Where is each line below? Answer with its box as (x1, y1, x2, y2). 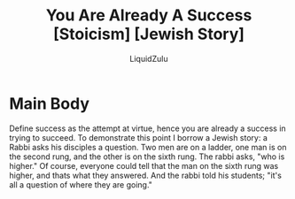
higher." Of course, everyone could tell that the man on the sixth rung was (9, 160, 279, 171)
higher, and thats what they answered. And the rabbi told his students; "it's (9, 170, 282, 180)
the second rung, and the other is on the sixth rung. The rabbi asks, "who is (9, 151, 285, 162)
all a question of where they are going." (9, 179, 153, 190)
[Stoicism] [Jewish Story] (52, 24, 245, 44)
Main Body (9, 94, 90, 113)
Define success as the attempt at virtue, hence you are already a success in (9, 123, 286, 134)
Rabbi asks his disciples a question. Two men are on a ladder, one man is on (9, 142, 287, 152)
